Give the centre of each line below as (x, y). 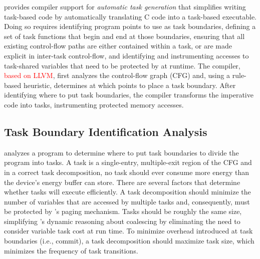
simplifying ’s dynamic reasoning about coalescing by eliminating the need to (122, 221)
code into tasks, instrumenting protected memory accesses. (94, 104)
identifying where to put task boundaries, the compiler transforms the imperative (129, 95)
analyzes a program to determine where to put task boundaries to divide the (121, 152)
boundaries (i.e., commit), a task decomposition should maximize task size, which (129, 241)
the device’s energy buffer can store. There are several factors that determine (122, 182)
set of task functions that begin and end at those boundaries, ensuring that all (124, 36)
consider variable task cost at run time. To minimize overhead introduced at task (128, 231)
